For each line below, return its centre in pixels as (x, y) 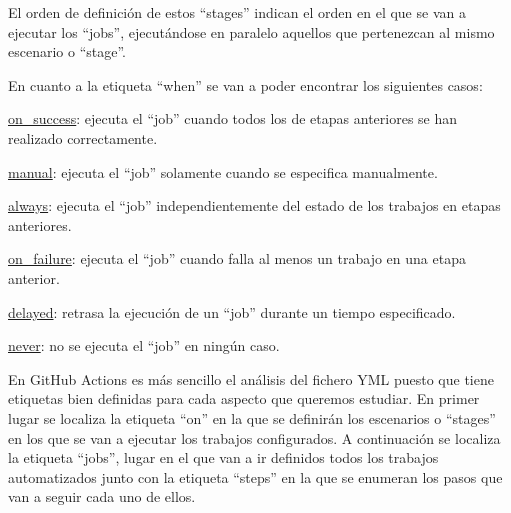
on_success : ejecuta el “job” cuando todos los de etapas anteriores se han (233, 118)
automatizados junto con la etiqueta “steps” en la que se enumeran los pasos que (255, 476)
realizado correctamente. (83, 137)
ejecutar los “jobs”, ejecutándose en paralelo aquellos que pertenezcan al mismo (251, 31)
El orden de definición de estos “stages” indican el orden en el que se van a (237, 12)
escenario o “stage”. (67, 51)
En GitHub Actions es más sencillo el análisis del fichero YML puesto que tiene (251, 378)
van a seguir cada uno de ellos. (102, 496)
